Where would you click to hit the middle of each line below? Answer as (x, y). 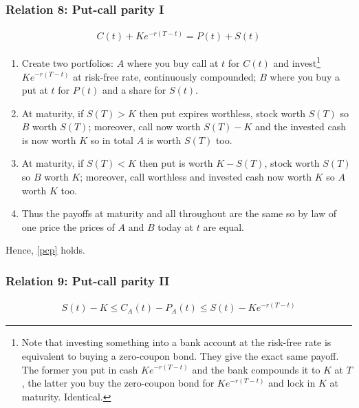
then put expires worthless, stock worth (222, 113)
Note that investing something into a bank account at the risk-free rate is (176, 342)
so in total (112, 140)
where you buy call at (173, 62)
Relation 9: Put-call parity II (88, 280)
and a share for (134, 90)
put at (35, 90)
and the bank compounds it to (256, 369)
